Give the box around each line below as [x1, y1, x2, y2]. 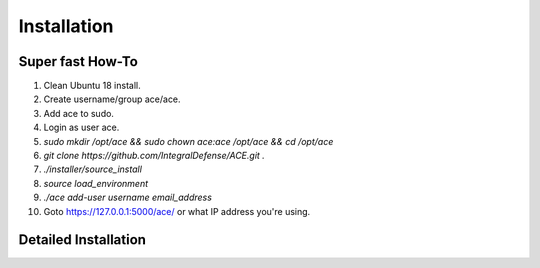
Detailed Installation [18, 231, 147, 249]
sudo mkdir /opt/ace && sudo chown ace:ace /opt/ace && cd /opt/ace [43, 135, 334, 147]
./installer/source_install [43, 163, 142, 175]
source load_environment [43, 177, 149, 189]
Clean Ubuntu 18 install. [43, 80, 141, 92]
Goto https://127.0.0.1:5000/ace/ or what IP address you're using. [43, 205, 311, 217]
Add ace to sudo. [43, 107, 115, 119]
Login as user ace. [43, 121, 120, 134]
